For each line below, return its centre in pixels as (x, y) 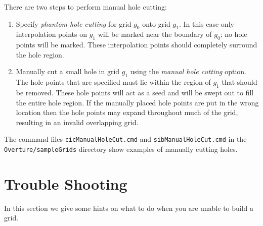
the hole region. (40, 54)
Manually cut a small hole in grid (68, 71)
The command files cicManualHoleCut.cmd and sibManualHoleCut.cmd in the (125, 139)
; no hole (234, 34)
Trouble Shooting (66, 183)
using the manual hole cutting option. (188, 71)
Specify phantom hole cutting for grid (74, 23)
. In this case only (206, 23)
